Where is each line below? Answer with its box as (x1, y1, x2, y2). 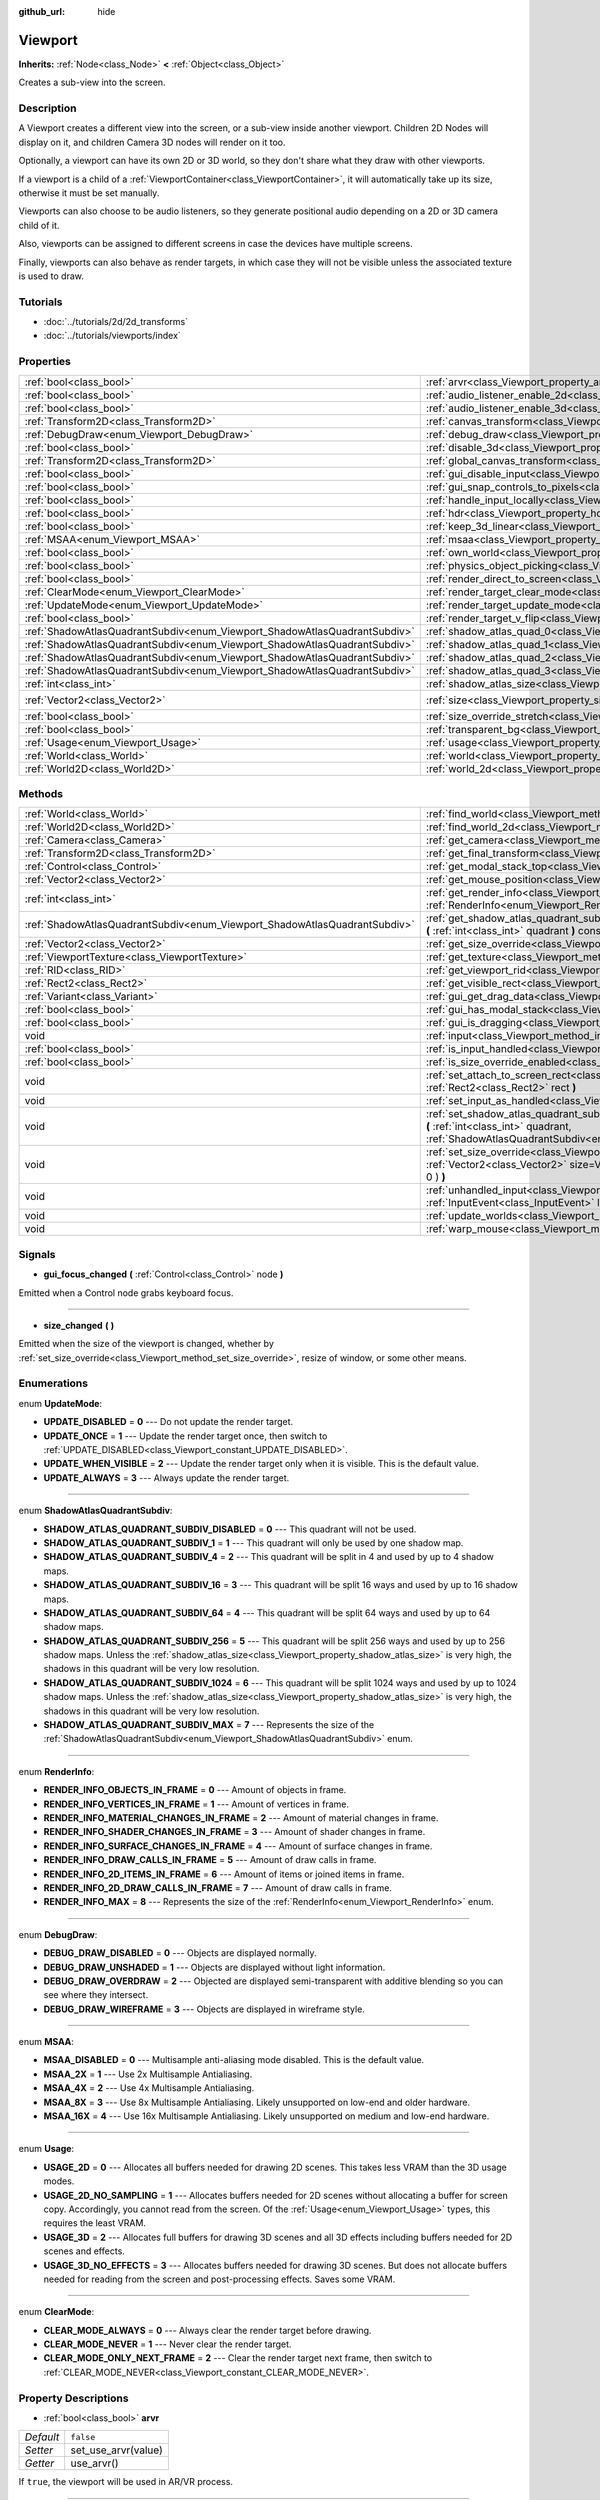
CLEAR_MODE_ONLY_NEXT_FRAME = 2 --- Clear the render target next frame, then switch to (43, 2352, 433, 2364)
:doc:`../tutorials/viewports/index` (43, 330, 182, 342)
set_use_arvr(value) (70, 2443, 164, 2457)
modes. (43, 2175, 75, 2187)
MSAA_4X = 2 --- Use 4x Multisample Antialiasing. (43, 2082, 255, 2094)
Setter (24, 2443, 54, 2457)
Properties (18, 355, 72, 369)
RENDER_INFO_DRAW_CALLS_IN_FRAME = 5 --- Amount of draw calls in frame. (43, 1854, 377, 1866)
